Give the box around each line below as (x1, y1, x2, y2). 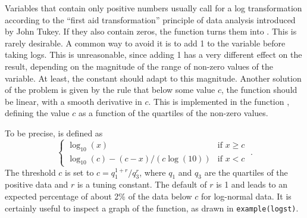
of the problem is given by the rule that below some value (5, 83, 215, 96)
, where (139, 166, 166, 178)
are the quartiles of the (204, 166, 288, 178)
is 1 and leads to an (216, 178, 288, 191)
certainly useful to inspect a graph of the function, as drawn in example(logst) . (5, 201, 299, 214)
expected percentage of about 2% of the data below (5, 190, 192, 203)
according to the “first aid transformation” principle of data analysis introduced (5, 13, 296, 26)
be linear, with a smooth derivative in (5, 95, 142, 107)
